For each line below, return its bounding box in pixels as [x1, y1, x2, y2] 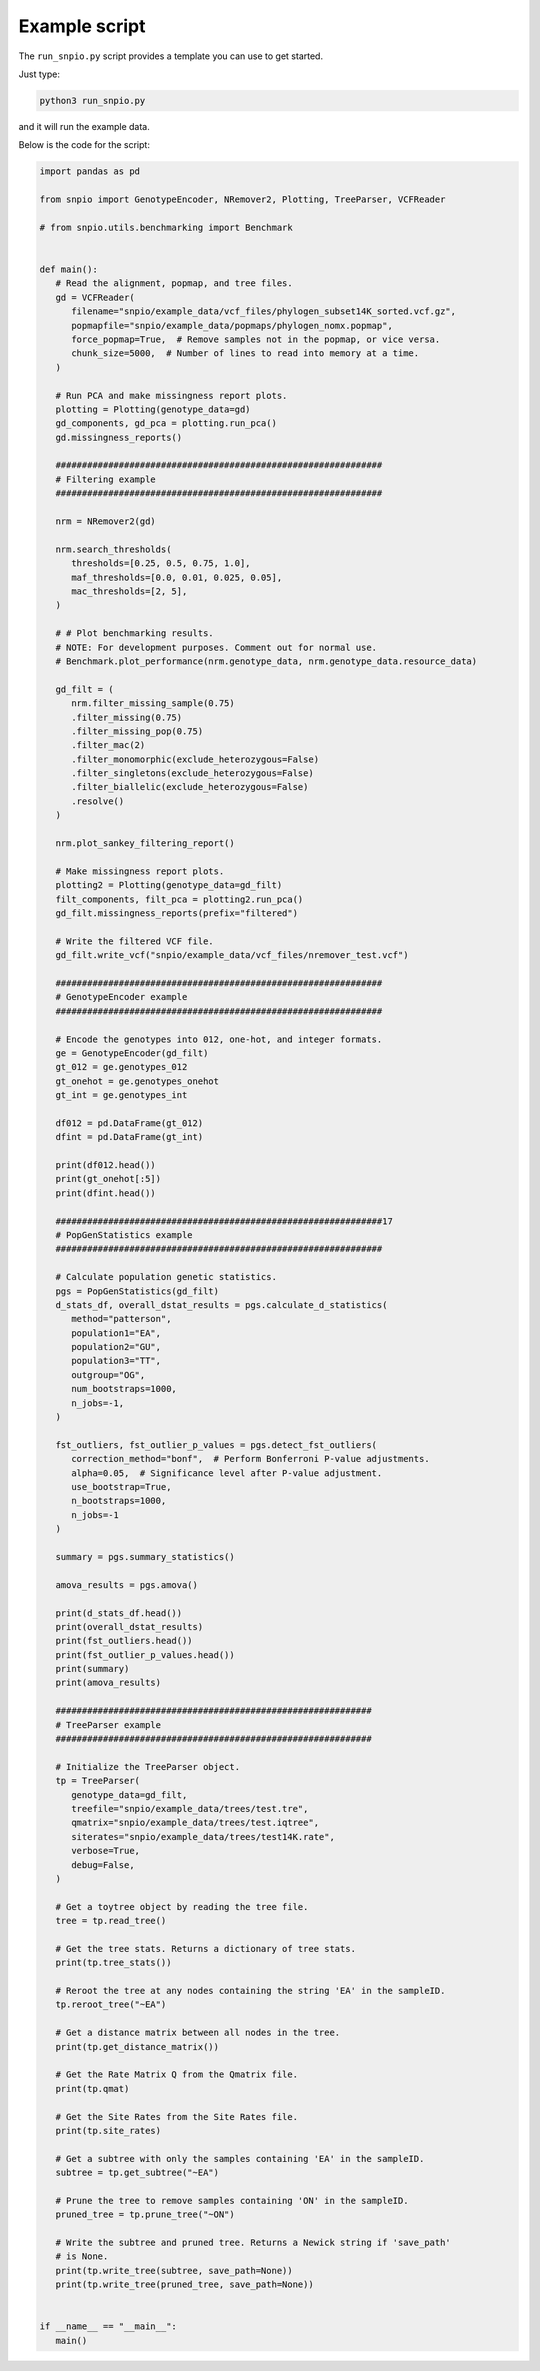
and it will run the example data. [18, 120, 150, 132]
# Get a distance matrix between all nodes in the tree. [55, 2027, 341, 2039]
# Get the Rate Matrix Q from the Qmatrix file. [55, 2069, 299, 2080]
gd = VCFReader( [55, 291, 135, 303]
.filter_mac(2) [71, 740, 146, 751]
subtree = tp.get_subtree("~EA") [55, 2167, 220, 2179]
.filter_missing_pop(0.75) [71, 725, 204, 737]
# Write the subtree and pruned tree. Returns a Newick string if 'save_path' [55, 2237, 452, 2249]
